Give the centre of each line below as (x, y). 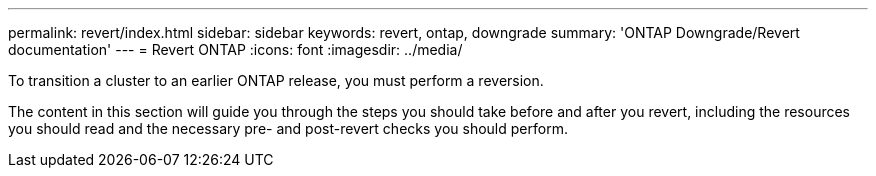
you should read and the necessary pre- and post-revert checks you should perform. (288, 128)
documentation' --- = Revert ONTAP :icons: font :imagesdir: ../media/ (235, 49)
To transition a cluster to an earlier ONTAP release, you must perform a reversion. (276, 80)
